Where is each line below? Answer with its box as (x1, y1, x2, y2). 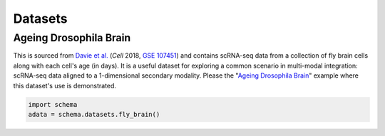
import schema (28, 100, 78, 108)
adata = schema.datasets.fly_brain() (28, 110, 160, 118)
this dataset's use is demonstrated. (13, 81, 117, 90)
